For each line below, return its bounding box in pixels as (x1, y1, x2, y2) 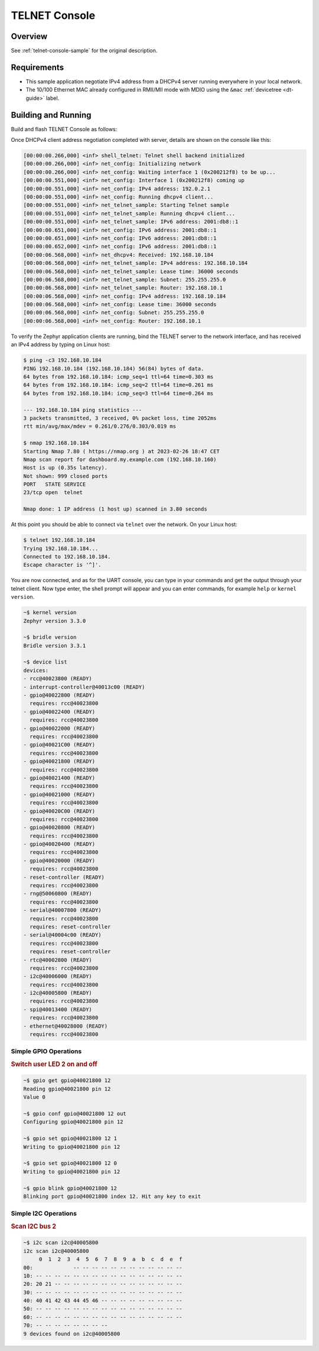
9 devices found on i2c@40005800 (23, 1330, 121, 1337)
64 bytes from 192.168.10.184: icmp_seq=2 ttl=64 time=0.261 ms (23, 382, 214, 388)
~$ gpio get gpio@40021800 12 (23, 1077, 111, 1084)
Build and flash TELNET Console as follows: (11, 125, 118, 132)
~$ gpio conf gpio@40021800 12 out (23, 1110, 126, 1117)
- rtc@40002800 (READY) (23, 956, 93, 963)
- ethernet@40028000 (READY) (23, 1022, 108, 1030)
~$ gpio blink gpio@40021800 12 (23, 1185, 118, 1191)
